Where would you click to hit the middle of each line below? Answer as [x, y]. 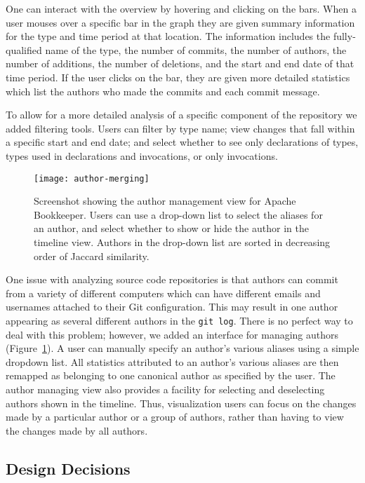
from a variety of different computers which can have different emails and [163, 293]
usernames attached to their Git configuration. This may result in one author [172, 307]
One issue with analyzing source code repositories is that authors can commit [172, 279]
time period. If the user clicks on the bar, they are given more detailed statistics [178, 77]
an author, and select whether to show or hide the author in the [171, 228]
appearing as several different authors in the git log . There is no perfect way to [179, 320]
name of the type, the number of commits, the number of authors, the [196, 49]
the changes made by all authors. [77, 430]
